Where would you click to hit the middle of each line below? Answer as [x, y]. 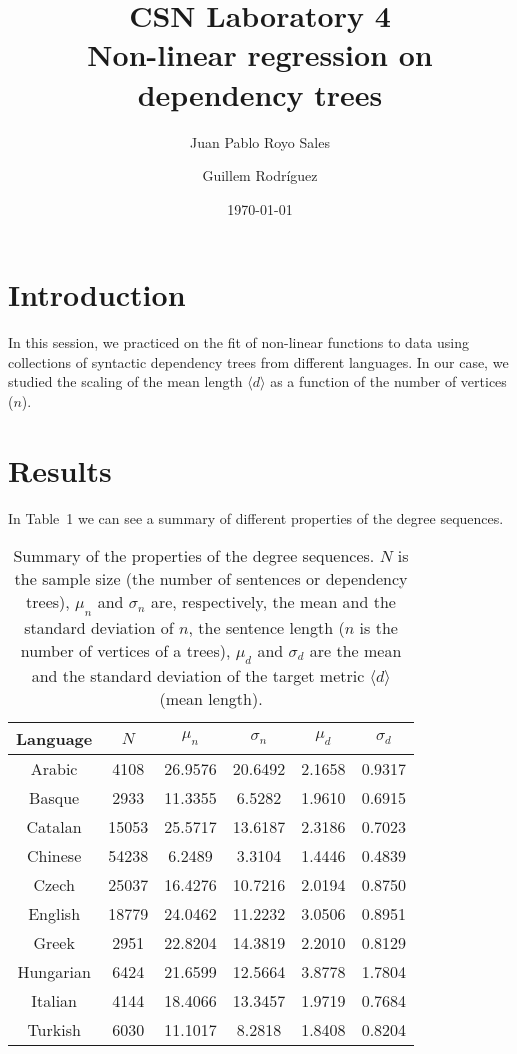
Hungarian [54, 971]
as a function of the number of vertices [388, 381]
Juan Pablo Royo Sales [260, 141]
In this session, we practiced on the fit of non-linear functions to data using [238, 342]
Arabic [54, 768]
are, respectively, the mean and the [273, 602]
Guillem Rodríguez [260, 175]
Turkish [54, 1029]
